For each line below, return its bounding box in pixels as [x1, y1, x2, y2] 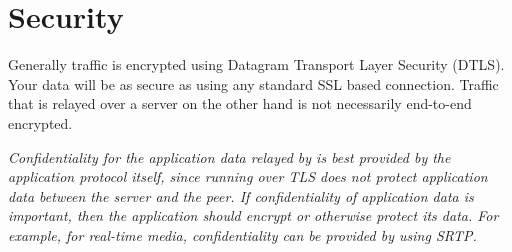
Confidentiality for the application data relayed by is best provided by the [8, 146, 451, 167]
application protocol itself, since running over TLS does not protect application [8, 166, 488, 187]
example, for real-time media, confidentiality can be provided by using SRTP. [8, 224, 477, 245]
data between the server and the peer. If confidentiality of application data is [8, 185, 474, 206]
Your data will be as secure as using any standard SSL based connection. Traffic [8, 73, 499, 94]
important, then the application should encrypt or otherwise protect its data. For [8, 205, 499, 226]
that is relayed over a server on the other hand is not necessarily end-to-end [8, 93, 472, 114]
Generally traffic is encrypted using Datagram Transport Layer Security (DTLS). [8, 54, 505, 75]
